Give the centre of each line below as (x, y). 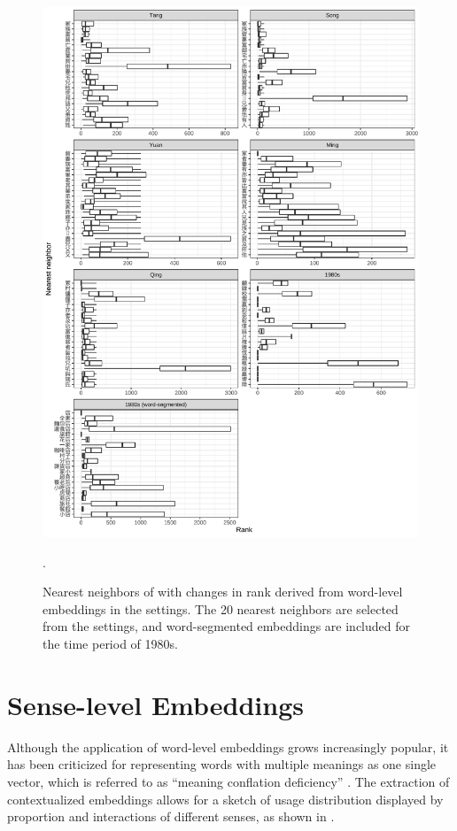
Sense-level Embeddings (155, 704)
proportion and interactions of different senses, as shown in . (171, 816)
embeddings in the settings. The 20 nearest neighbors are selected (221, 608)
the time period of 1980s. (110, 644)
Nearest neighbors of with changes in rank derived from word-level (223, 592)
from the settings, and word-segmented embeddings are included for (227, 626)
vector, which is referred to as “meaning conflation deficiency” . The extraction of (228, 781)
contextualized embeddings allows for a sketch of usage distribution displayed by (225, 799)
